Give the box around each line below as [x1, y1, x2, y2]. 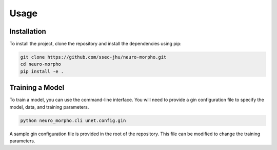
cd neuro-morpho [20, 61, 62, 67]
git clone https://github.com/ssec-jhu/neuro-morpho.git [20, 54, 167, 60]
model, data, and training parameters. [9, 104, 89, 110]
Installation [9, 27, 46, 36]
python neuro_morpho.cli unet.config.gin [20, 117, 126, 123]
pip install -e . [20, 68, 64, 74]
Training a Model [9, 83, 65, 92]
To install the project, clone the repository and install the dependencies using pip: [9, 41, 182, 47]
